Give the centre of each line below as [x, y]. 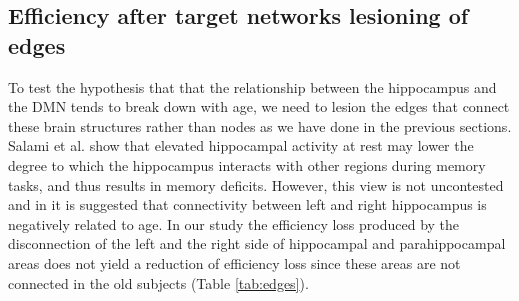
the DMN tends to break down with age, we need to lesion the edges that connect [259, 106]
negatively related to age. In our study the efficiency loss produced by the [234, 223]
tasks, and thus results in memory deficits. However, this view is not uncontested [256, 184]
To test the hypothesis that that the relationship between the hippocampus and [252, 86]
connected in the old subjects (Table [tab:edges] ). [158, 282]
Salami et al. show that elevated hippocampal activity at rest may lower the [241, 145]
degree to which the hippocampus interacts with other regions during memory [247, 164]
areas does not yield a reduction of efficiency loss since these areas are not [234, 262]
